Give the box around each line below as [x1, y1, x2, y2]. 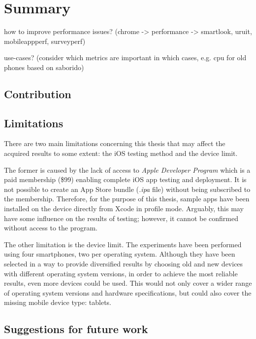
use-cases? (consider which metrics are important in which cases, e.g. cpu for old [4, 52, 247, 63]
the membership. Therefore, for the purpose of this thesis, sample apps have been [4, 193, 250, 204]
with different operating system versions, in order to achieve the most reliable [4, 268, 238, 278]
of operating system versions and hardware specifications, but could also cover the [4, 287, 252, 298]
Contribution [4, 86, 71, 101]
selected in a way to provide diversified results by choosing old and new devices [4, 259, 243, 269]
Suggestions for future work [4, 321, 148, 337]
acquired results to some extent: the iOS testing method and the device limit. [4, 148, 238, 158]
